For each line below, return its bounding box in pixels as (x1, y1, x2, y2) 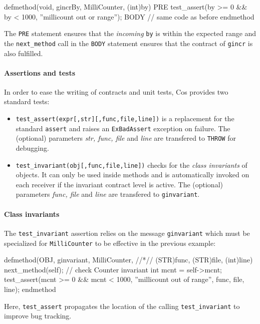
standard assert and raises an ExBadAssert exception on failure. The (16, 123, 230, 133)
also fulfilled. (4, 48, 43, 58)
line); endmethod (4, 284, 56, 294)
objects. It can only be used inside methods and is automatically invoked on (16, 169, 249, 180)
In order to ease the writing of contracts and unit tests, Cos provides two (4, 86, 228, 97)
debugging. (16, 143, 49, 153)
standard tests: (4, 96, 50, 107)
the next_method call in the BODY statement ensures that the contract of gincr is (4, 38, 253, 48)
